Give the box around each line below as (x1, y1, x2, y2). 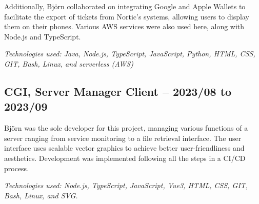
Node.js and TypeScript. (4, 31, 81, 42)
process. (4, 162, 29, 173)
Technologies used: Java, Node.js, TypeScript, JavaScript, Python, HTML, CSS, (4, 48, 255, 59)
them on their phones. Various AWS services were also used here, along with (4, 21, 245, 32)
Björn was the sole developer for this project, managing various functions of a (4, 123, 248, 133)
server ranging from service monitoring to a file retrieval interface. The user (4, 132, 242, 143)
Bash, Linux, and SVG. (4, 190, 78, 200)
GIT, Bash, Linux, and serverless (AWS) (4, 58, 133, 69)
